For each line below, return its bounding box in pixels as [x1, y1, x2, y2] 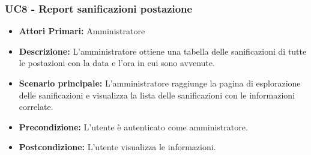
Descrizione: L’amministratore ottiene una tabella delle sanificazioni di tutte [19, 44, 307, 57]
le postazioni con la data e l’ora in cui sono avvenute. [19, 56, 215, 69]
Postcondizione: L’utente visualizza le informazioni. [19, 141, 216, 153]
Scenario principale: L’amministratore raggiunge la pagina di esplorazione [19, 77, 301, 89]
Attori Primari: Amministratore [19, 25, 145, 37]
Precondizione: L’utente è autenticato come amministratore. [19, 120, 248, 133]
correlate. [19, 100, 53, 113]
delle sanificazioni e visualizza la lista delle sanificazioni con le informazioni [19, 88, 295, 101]
